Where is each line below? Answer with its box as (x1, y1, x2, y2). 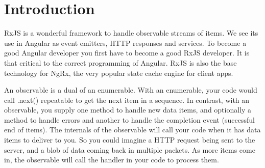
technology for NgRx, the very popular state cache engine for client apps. (4, 67, 233, 78)
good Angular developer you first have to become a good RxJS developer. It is (4, 47, 250, 58)
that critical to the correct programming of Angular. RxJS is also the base (4, 57, 237, 68)
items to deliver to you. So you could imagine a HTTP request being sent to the (4, 134, 255, 145)
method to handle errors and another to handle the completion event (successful (4, 114, 255, 125)
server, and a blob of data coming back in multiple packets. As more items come (4, 144, 255, 155)
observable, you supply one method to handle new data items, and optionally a (4, 104, 252, 115)
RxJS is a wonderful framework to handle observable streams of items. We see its (4, 27, 258, 38)
